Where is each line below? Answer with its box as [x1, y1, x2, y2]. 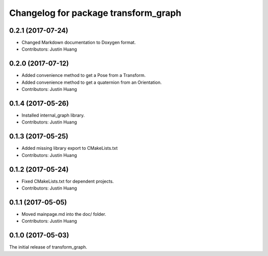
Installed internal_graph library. [21, 112, 85, 119]
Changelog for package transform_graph [9, 7, 182, 18]
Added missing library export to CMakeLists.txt [21, 145, 118, 151]
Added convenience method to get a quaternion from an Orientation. [21, 79, 162, 85]
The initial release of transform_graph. [9, 244, 87, 250]
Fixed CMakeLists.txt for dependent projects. [21, 178, 114, 184]
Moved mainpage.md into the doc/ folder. [21, 211, 107, 217]
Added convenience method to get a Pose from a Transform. [21, 72, 146, 78]
